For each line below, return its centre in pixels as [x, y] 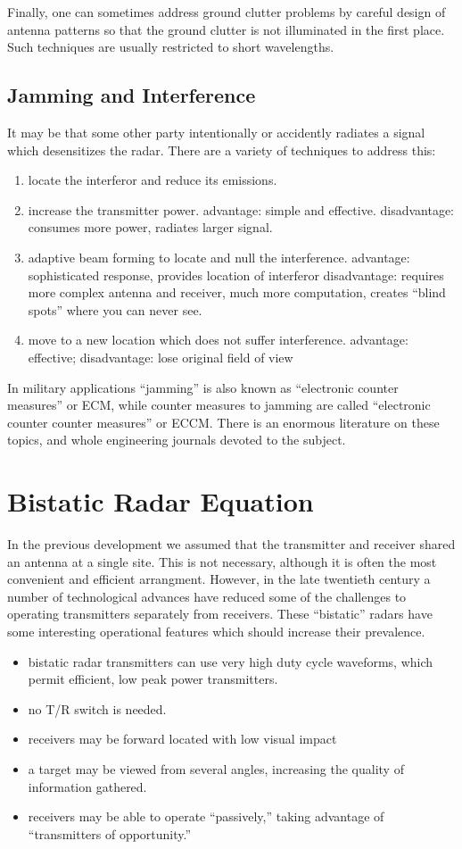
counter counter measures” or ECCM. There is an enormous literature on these [223, 422]
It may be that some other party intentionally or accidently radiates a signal [216, 132]
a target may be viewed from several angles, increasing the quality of [216, 768]
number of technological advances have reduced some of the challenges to [207, 596]
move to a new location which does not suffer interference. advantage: [218, 340]
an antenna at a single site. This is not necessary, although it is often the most [222, 561]
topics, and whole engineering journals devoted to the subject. [177, 440]
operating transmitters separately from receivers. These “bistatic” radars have [220, 614]
